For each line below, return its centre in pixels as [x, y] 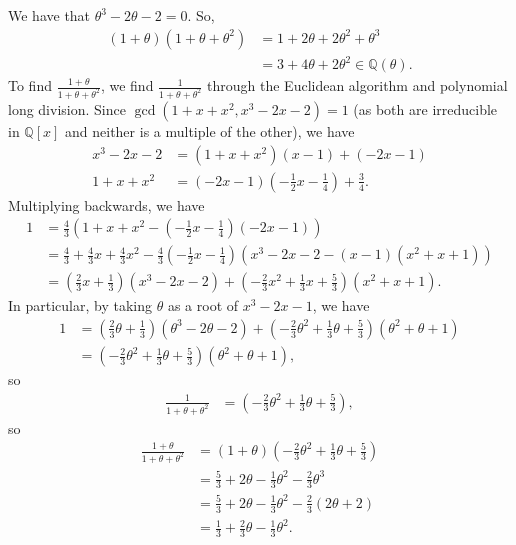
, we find [127, 85]
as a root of [203, 305]
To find [30, 85]
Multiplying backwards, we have [106, 204]
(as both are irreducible [425, 109]
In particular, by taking [80, 305]
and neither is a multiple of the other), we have [210, 131]
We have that [49, 15]
